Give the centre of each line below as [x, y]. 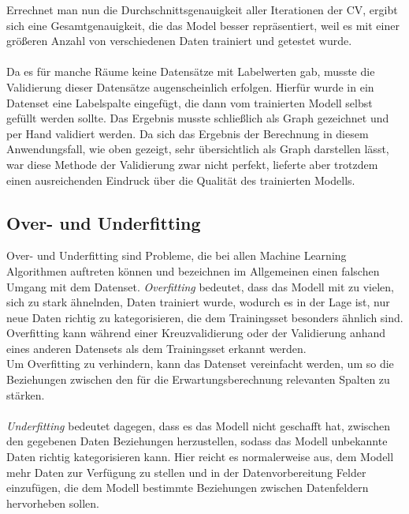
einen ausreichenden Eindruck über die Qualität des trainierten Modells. [181, 180]
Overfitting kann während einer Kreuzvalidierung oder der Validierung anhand [196, 333]
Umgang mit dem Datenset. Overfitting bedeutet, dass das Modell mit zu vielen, [200, 286]
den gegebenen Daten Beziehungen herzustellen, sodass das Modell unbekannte [197, 441]
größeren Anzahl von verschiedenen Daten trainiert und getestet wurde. [179, 41]
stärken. [26, 394]
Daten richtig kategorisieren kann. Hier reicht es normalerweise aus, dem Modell [200, 457]
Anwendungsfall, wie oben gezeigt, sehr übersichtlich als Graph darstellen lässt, [198, 149]
